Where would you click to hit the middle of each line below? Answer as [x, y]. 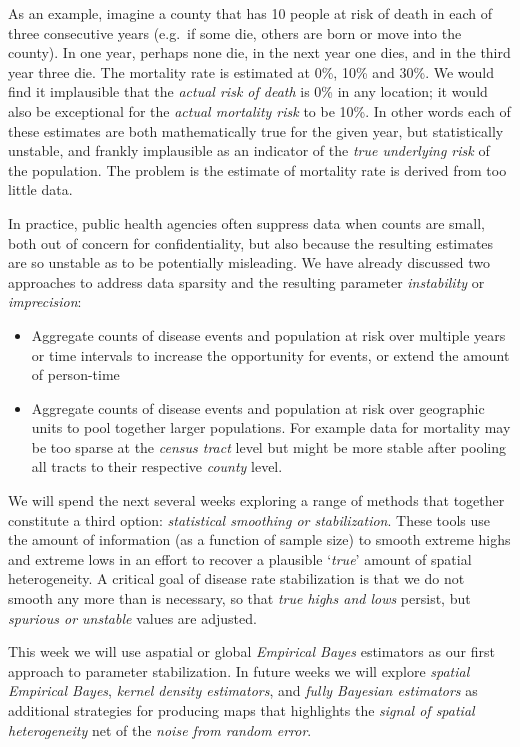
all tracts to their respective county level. [157, 466]
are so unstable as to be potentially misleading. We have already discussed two [249, 262]
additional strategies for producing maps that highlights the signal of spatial [241, 710]
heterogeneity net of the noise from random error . [160, 729]
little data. [40, 189]
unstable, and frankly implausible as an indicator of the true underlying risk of [249, 150]
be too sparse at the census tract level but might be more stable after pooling [268, 446]
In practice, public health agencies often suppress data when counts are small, [246, 222]
